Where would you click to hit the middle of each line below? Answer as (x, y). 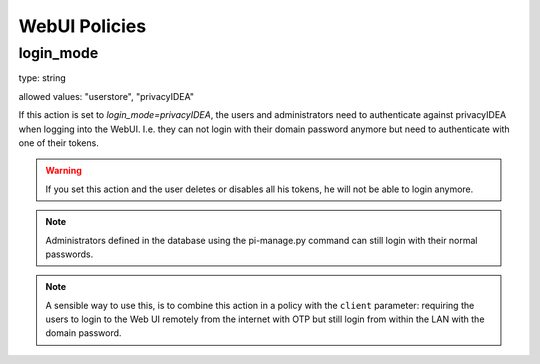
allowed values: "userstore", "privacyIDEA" (106, 96)
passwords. (69, 254)
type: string (42, 78)
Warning (63, 171)
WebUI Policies (82, 26)
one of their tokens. (58, 142)
